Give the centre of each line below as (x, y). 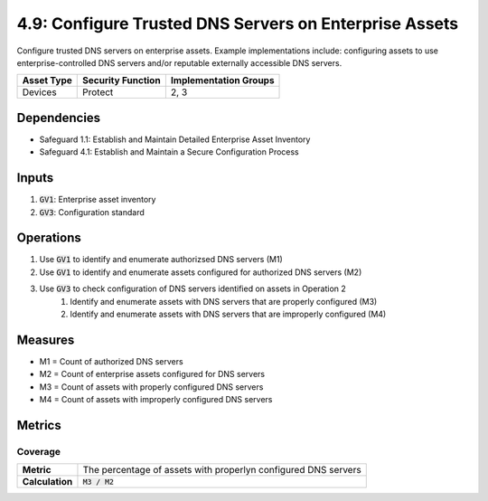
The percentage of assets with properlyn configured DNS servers (222, 470)
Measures (46, 340)
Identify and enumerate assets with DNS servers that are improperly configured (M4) (228, 314)
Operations (49, 238)
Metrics (39, 425)
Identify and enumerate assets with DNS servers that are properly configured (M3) (224, 301)
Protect (98, 92)
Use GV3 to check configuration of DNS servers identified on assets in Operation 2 (193, 288)
